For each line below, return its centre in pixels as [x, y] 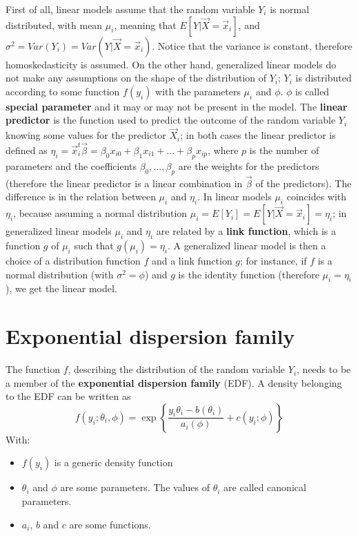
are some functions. [110, 524]
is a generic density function [113, 462]
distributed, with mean [54, 25]
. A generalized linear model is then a [247, 245]
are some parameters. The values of [135, 487]
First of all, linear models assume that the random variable [130, 9]
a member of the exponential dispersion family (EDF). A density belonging [174, 382]
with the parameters [198, 91]
